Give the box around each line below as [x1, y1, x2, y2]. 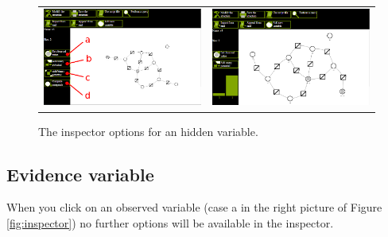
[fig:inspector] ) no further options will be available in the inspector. [6, 214, 334, 231]
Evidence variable [6, 161, 154, 186]
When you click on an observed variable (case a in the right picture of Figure [6, 199, 382, 216]
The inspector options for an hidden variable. [38, 122, 258, 139]
